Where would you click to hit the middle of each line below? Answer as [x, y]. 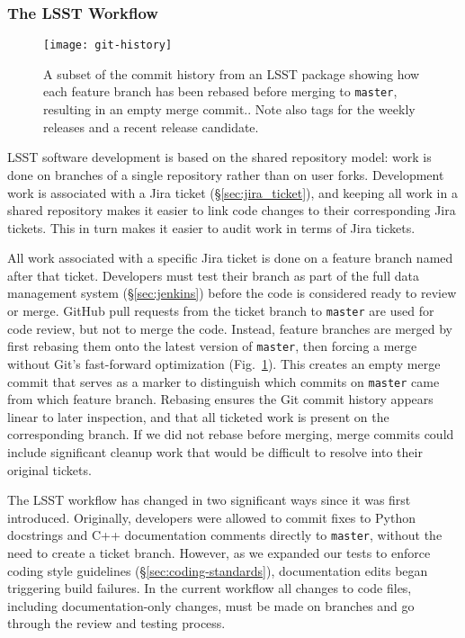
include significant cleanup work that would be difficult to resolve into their [215, 452]
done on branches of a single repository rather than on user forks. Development [226, 174]
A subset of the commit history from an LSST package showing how [232, 73]
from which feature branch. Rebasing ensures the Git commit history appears [220, 399]
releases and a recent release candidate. [151, 126]
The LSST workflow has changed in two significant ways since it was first [209, 500]
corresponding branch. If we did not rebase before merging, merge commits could [231, 434]
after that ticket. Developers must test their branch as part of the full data [214, 275]
